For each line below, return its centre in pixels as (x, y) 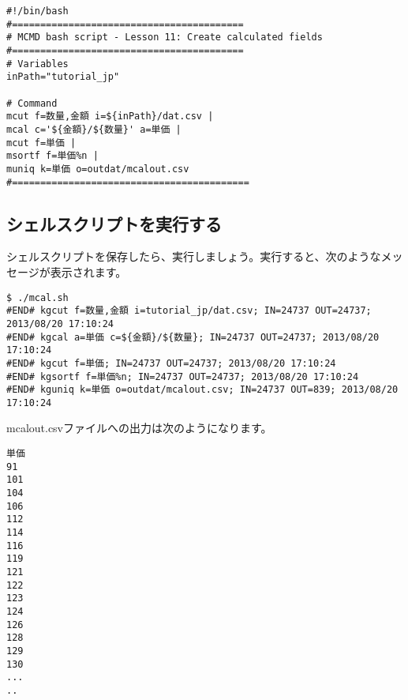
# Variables (37, 64)
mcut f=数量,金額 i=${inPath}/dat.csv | (110, 117)
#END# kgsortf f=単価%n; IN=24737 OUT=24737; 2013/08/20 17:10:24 (183, 376)
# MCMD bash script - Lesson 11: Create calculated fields (165, 38)
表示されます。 (88, 271)
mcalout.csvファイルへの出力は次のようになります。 (139, 428)
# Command (32, 103)
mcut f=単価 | (41, 143)
